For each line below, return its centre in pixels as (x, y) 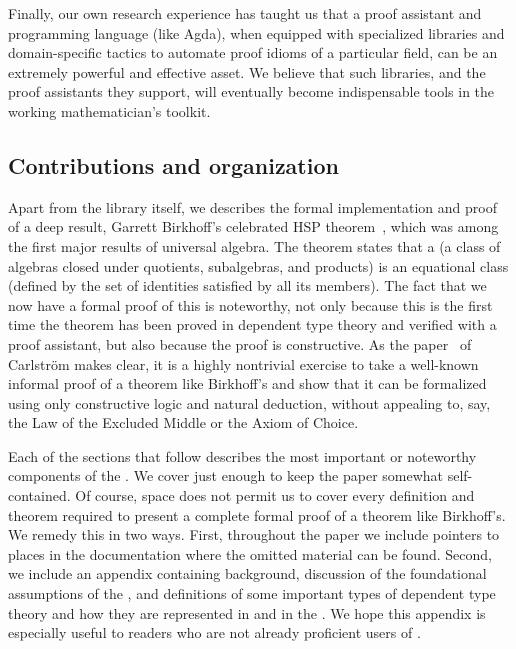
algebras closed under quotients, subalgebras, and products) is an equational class (258, 265)
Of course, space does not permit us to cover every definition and (275, 495)
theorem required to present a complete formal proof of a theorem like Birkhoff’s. (257, 514)
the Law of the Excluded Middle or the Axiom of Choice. (183, 422)
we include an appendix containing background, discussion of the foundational (247, 573)
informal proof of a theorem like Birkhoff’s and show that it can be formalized (247, 383)
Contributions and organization (173, 164)
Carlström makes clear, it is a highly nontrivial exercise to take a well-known (243, 363)
